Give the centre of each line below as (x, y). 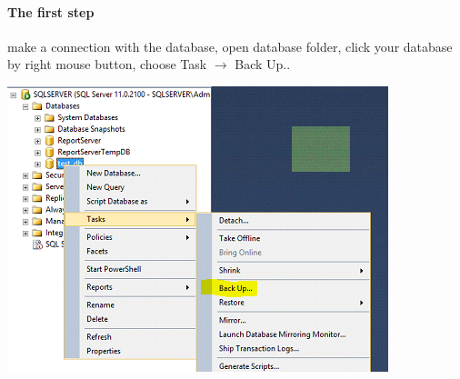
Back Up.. (263, 64)
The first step (51, 11)
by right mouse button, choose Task (107, 64)
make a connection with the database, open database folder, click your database (230, 46)
